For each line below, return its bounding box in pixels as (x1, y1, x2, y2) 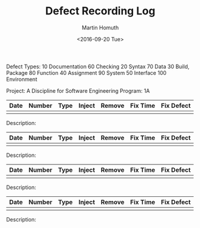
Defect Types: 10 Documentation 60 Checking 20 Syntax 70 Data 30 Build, (6, 63, 190, 70)
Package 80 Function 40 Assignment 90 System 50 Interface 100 (6, 69, 167, 76)
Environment (6, 75, 38, 83)
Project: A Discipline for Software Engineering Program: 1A (6, 87, 150, 94)
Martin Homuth (81, 24, 119, 31)
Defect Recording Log (45, 4, 156, 18)
